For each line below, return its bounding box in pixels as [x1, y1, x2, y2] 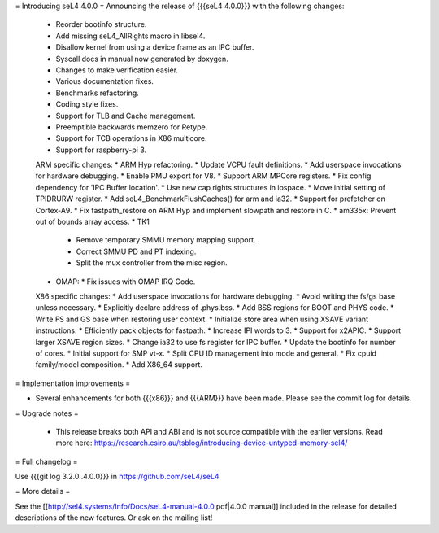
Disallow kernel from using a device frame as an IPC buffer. [55, 42, 254, 52]
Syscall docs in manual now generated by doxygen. [55, 54, 228, 63]
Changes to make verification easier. [55, 65, 179, 75]
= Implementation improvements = [15, 378, 131, 388]
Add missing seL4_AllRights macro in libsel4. [55, 31, 206, 41]
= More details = [15, 487, 71, 496]
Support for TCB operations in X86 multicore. [55, 133, 207, 143]
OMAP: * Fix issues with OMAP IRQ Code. [55, 277, 196, 286]
